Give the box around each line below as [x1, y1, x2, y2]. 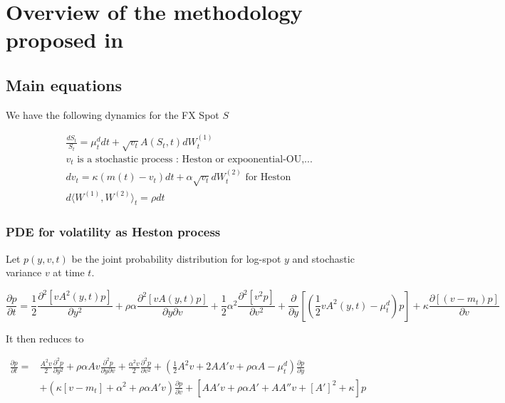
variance [6, 265, 42, 280]
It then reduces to [6, 330, 84, 345]
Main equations [6, 73, 122, 95]
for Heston [245, 172, 291, 183]
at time [53, 265, 85, 280]
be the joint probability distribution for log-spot [71, 251, 281, 266]
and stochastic [292, 251, 355, 266]
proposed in [6, 25, 124, 54]
